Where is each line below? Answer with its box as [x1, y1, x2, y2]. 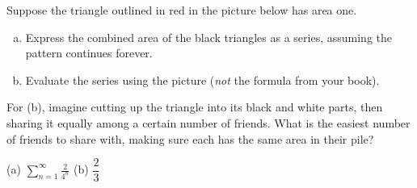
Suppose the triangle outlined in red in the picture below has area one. [6, 2, 357, 18]
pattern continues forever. [25, 44, 153, 61]
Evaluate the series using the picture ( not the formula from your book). [25, 71, 380, 88]
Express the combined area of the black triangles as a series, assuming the [25, 28, 392, 45]
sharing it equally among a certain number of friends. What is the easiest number [6, 114, 411, 131]
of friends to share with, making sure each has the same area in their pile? [6, 130, 374, 147]
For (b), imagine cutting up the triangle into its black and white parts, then [6, 98, 383, 115]
